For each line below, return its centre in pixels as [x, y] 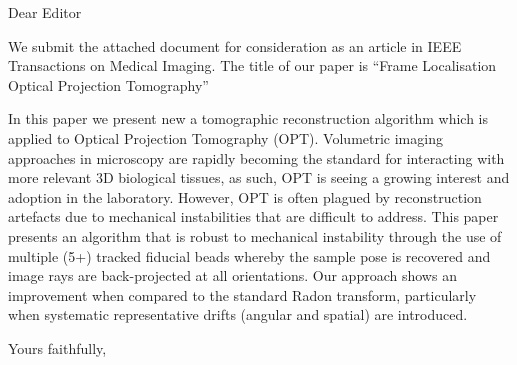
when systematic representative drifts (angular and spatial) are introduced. [238, 314]
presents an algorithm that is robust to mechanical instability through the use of [255, 235]
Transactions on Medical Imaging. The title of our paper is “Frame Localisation [252, 65]
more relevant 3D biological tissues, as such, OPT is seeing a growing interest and [259, 177]
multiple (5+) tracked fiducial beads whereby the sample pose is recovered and [249, 255]
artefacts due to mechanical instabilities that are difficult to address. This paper [253, 216]
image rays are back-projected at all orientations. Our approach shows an [232, 275]
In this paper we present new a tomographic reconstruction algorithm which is [248, 118]
